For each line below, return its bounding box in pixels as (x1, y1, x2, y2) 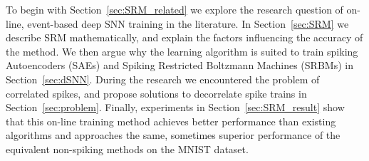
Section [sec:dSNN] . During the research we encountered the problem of (6, 71, 320, 86)
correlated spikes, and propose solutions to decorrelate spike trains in (6, 85, 307, 100)
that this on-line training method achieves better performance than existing (6, 113, 336, 128)
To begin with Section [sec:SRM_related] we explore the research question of (6, 2, 343, 16)
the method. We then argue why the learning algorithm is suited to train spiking (6, 43, 358, 58)
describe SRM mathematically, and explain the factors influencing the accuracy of (6, 30, 363, 45)
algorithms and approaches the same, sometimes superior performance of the (6, 128, 341, 142)
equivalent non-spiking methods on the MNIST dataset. (6, 141, 249, 156)
